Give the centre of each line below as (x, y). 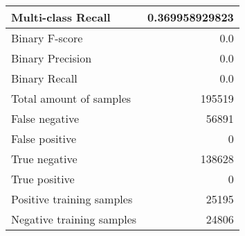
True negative (44, 159)
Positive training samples (72, 199)
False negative (45, 118)
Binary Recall (44, 78)
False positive (44, 138)
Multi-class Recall (61, 17)
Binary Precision (52, 58)
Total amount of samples (71, 98)
